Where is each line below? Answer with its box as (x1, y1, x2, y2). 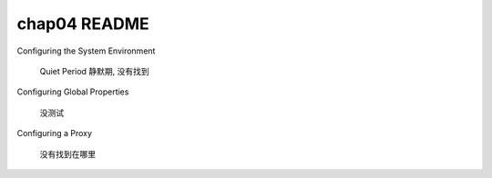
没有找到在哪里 (39, 148, 96, 159)
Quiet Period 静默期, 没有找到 (39, 65, 149, 76)
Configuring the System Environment (16, 45, 156, 56)
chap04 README (16, 14, 149, 34)
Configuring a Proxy (16, 128, 93, 139)
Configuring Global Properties (16, 86, 129, 97)
